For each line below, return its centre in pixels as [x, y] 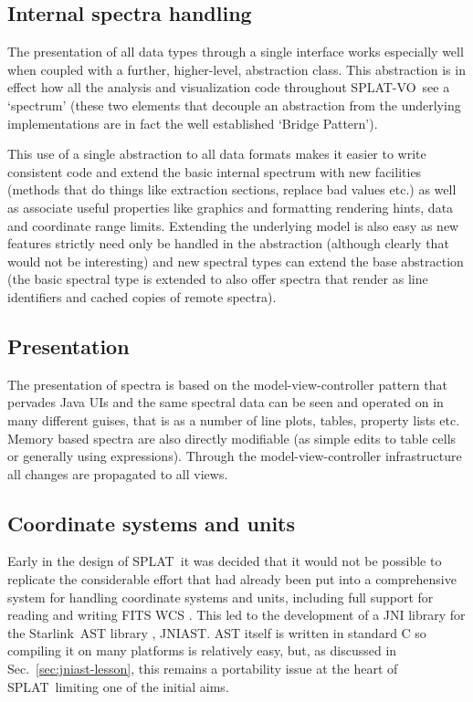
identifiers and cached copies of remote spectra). [142, 296]
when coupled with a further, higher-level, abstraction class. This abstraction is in [236, 69]
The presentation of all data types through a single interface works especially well [236, 52]
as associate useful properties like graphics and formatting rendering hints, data [231, 207]
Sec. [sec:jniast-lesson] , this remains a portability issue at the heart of [203, 669]
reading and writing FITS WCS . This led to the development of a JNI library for [236, 615]
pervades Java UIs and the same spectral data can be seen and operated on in [226, 402]
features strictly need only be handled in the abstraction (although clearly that [228, 243]
